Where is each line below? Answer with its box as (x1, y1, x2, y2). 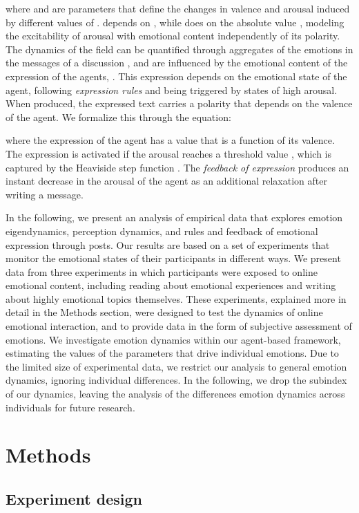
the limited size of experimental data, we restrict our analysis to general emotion (6, 359, 347, 373)
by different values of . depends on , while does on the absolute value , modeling (6, 15, 345, 29)
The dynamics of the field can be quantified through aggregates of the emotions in (6, 41, 353, 56)
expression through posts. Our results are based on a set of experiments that (6, 237, 330, 252)
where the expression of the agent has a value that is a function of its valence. (6, 133, 335, 147)
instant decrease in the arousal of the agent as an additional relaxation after (6, 174, 327, 188)
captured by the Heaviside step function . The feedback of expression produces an (6, 160, 349, 174)
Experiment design (6, 487, 143, 509)
